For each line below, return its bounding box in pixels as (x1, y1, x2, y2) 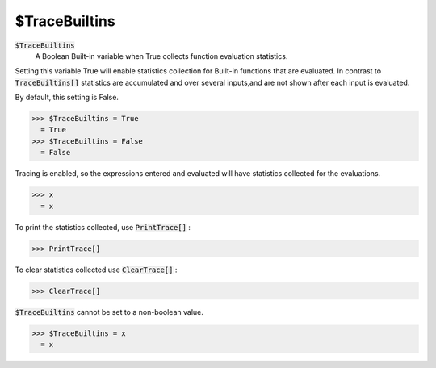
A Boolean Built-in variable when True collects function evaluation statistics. (35, 51, 288, 61)
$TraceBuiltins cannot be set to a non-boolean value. (15, 307, 203, 316)
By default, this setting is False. (15, 93, 119, 102)
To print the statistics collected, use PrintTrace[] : (15, 222, 191, 232)
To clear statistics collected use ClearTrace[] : (15, 265, 178, 274)
